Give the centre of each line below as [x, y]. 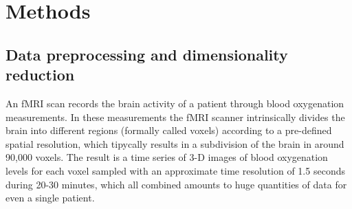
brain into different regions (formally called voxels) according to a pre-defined [169, 130]
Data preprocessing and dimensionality [147, 54]
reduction [40, 75]
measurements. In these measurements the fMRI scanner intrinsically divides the [175, 117]
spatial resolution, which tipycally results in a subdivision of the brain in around [175, 143]
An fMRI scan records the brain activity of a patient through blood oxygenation [175, 103]
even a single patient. [50, 198]
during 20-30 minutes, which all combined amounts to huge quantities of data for [176, 184]
